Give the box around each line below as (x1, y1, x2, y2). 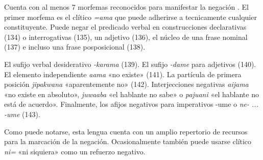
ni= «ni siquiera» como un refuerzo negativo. (4, 146, 146, 156)
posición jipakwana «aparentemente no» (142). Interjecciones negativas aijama (4, 79, 249, 89)
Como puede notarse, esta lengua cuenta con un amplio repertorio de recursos (4, 126, 248, 136)
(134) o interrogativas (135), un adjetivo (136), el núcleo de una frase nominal (4, 31, 248, 42)
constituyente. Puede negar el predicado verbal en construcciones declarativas (4, 21, 247, 32)
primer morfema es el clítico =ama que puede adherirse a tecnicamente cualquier (4, 11, 257, 22)
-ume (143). (4, 108, 40, 119)
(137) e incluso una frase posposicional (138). (4, 41, 146, 52)
